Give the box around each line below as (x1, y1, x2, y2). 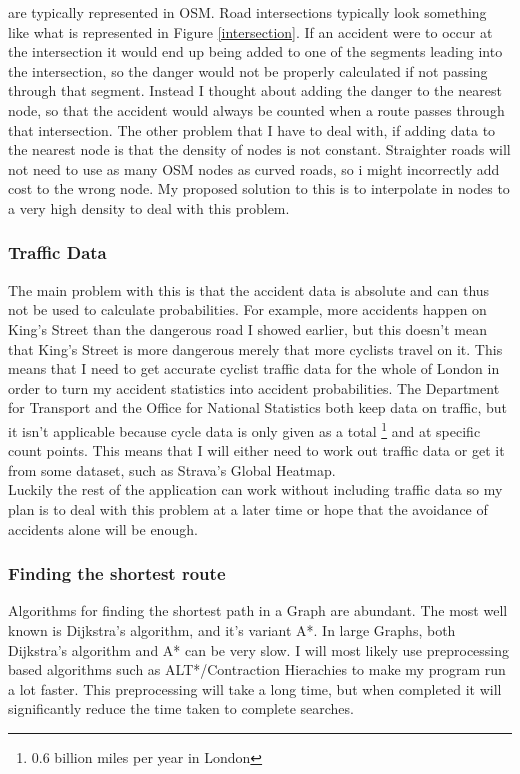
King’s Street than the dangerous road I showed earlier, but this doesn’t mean (8, 318, 487, 339)
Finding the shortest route (8, 561, 226, 586)
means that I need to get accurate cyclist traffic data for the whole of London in (8, 358, 500, 379)
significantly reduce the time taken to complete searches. (8, 698, 354, 719)
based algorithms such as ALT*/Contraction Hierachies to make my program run (8, 659, 506, 680)
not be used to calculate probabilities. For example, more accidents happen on (8, 299, 487, 320)
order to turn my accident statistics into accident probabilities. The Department (8, 377, 500, 398)
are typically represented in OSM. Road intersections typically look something (8, 2, 487, 22)
